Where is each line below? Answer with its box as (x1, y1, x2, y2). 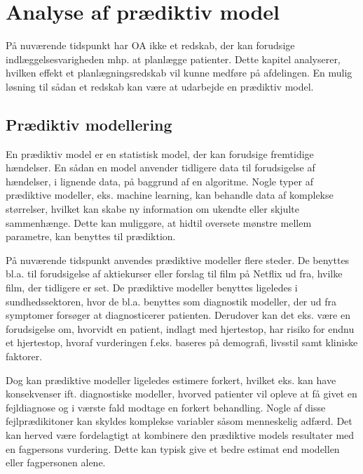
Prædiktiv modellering (6, 113, 172, 135)
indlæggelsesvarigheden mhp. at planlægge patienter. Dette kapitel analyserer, (6, 51, 341, 66)
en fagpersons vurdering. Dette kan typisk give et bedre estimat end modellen (6, 441, 340, 456)
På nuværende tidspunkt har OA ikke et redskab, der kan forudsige (6, 38, 295, 53)
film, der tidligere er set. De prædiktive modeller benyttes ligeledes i (6, 280, 298, 295)
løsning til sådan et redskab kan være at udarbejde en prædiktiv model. (6, 79, 314, 93)
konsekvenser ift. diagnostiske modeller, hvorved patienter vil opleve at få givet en (6, 386, 357, 401)
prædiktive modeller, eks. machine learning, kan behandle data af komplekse (6, 187, 334, 202)
